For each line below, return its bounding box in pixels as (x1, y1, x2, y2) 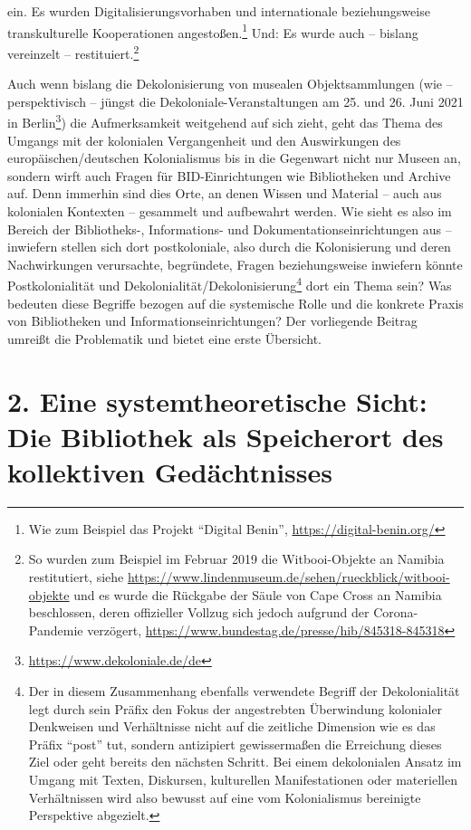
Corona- (373, 603, 418, 622)
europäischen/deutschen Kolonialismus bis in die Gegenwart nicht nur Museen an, (7, 148, 461, 167)
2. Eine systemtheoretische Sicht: (7, 382, 428, 419)
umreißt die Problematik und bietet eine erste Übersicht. (7, 329, 322, 348)
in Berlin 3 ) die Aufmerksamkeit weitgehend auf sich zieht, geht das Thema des (7, 110, 443, 131)
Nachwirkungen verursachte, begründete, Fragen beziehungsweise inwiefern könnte (7, 254, 463, 273)
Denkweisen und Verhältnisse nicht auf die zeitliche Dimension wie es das (28, 717, 436, 736)
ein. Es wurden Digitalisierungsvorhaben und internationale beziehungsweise (7, 2, 430, 20)
